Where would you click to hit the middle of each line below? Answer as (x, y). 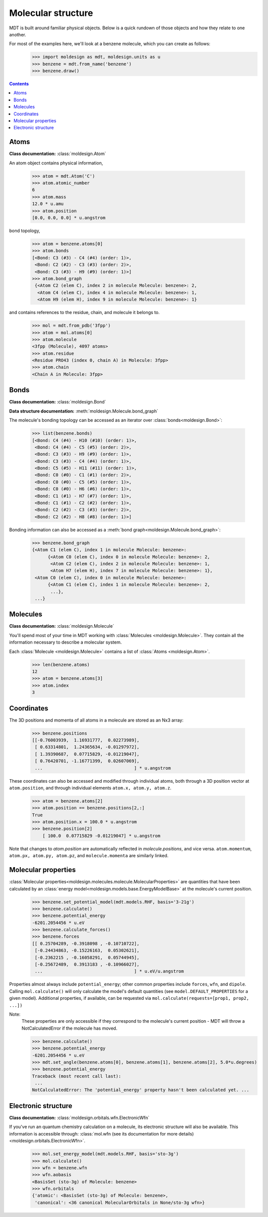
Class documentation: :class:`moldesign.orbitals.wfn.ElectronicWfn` (79, 1118)
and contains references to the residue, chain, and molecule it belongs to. (84, 313)
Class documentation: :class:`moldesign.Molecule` (62, 626)
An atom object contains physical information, (56, 163)
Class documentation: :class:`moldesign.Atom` (58, 154)
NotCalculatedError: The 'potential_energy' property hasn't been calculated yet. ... (141, 1090)
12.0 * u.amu (48, 204)
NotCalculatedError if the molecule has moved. (69, 1028)
